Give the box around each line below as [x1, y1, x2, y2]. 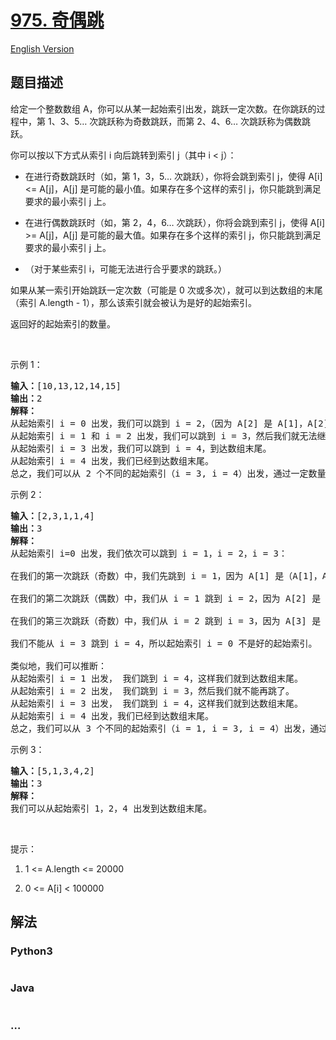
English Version [10, 42, 75, 55]
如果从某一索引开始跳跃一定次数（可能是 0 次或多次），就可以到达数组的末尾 [10, 284, 323, 296]
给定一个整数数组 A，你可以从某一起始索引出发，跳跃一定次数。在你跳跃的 [10, 102, 317, 115]
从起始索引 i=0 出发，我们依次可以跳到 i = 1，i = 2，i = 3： [10, 547, 288, 559]
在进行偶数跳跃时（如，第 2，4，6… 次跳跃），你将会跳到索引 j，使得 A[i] [24, 216, 326, 228]
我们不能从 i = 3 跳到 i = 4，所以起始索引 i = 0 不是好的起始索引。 [10, 637, 318, 649]
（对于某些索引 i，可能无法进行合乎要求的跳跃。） [24, 262, 228, 275]
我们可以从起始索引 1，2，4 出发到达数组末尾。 [10, 802, 213, 814]
